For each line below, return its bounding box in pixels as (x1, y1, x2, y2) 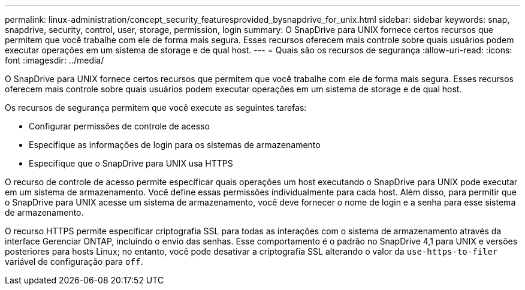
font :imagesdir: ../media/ (5, 55, 104, 65)
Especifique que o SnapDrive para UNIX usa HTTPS (29, 158, 233, 168)
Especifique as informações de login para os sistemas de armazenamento (29, 140, 321, 150)
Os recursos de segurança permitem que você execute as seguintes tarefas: (5, 102, 307, 113)
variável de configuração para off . (5, 256, 143, 267)
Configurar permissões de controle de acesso (29, 121, 210, 131)
